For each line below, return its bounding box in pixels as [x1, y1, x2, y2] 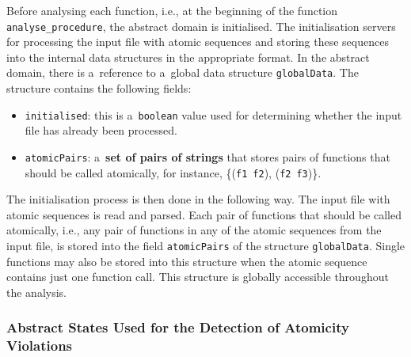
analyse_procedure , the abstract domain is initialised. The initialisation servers [6, 17, 396, 34]
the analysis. [6, 283, 67, 300]
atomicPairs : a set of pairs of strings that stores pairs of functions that [25, 148, 390, 165]
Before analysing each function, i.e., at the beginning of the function [6, 2, 338, 18]
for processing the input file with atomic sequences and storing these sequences [6, 33, 389, 50]
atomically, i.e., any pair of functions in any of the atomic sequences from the [6, 222, 382, 238]
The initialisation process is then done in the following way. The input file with [6, 191, 390, 207]
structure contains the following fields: [6, 80, 192, 97]
